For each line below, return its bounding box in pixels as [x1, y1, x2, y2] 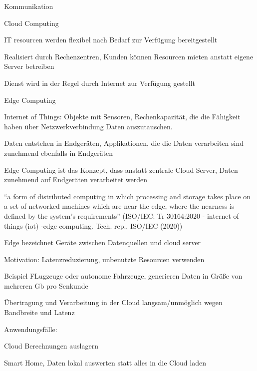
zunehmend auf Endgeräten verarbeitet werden [4, 174, 147, 185]
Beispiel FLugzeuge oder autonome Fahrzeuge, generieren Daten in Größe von [4, 271, 243, 281]
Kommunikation [4, 1, 53, 11]
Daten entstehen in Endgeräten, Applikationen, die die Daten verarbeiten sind [4, 138, 244, 148]
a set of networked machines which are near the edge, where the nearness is [4, 201, 235, 211]
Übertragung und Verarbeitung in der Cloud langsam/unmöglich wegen [4, 297, 223, 308]
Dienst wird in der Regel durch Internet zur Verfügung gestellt [4, 77, 196, 88]
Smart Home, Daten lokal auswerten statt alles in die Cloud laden [4, 357, 206, 368]
